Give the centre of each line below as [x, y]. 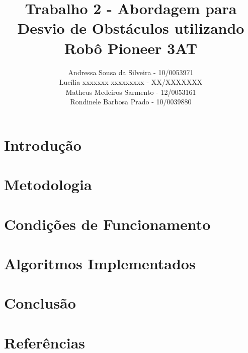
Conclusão [40, 303]
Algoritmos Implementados [100, 263]
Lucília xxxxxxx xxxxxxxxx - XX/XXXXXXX [131, 82]
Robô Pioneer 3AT [131, 48]
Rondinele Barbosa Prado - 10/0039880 [131, 102]
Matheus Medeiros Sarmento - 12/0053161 [131, 92]
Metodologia [48, 184]
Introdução [43, 144]
